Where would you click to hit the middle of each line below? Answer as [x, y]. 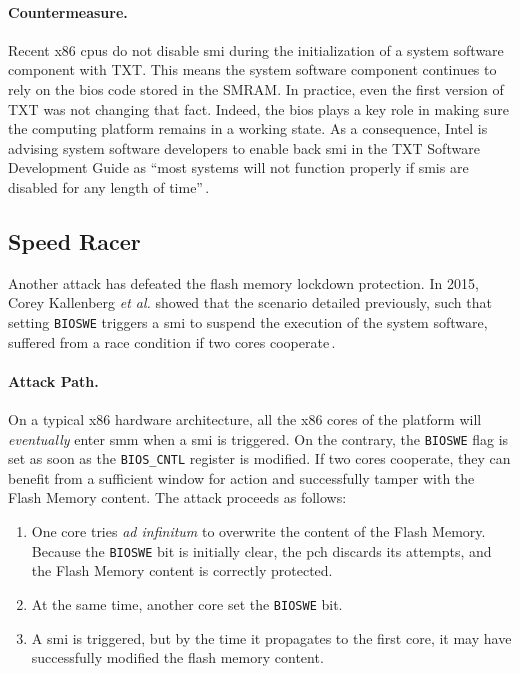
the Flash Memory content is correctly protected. [182, 570]
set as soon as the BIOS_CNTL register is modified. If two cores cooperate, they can [259, 458]
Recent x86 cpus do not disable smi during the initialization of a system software [256, 49]
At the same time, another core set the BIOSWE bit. [187, 603]
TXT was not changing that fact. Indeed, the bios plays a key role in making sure [258, 108]
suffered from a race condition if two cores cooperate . [172, 341]
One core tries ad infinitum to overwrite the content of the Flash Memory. [258, 531]
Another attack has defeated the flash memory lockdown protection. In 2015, [243, 282]
